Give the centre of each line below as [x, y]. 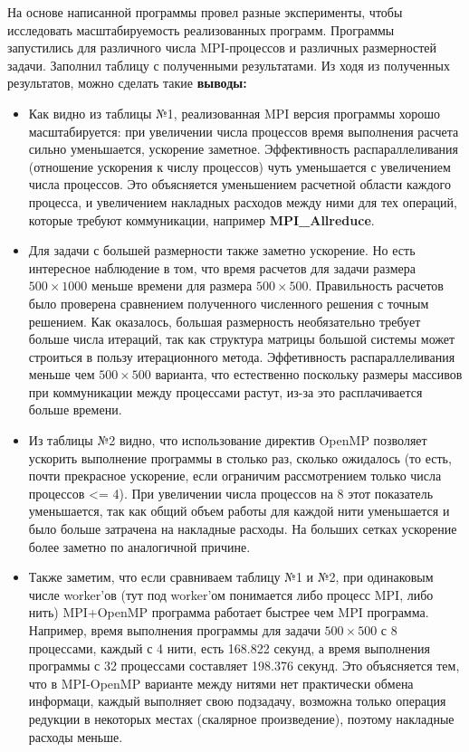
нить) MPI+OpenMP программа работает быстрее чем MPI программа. [229, 612]
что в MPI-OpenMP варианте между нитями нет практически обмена [221, 683]
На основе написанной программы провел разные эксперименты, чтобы [205, 12]
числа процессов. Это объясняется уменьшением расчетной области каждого [239, 184]
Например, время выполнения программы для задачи [174, 630]
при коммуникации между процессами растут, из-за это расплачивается [225, 391]
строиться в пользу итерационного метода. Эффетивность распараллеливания [242, 356]
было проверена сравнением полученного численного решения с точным [229, 303]
